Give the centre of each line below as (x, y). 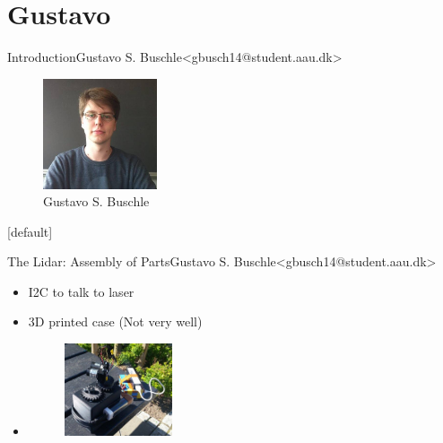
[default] (30, 231)
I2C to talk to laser (81, 291)
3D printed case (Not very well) (115, 321)
